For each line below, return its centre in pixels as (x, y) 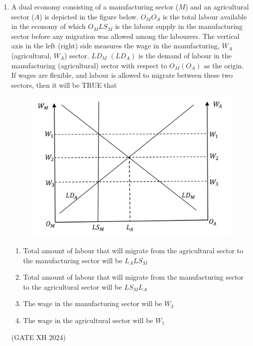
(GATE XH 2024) (38, 337)
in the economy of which (49, 26)
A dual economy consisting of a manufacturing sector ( (95, 6)
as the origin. (224, 65)
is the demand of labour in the (185, 55)
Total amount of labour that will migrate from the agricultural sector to (133, 250)
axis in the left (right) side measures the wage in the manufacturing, (115, 46)
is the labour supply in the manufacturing (179, 26)
